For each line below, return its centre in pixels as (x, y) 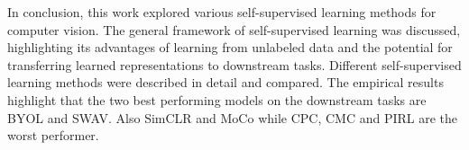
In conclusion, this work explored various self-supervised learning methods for (222, 12)
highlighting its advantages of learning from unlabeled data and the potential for (230, 47)
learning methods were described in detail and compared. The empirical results (225, 82)
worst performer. (53, 135)
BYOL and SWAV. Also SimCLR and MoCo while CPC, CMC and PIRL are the (233, 117)
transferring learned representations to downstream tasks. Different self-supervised (234, 64)
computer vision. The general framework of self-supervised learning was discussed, (234, 29)
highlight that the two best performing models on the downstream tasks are (217, 99)
